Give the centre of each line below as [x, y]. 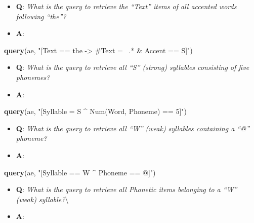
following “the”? [41, 16]
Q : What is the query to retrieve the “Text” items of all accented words [126, 6]
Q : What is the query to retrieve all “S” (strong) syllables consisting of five [133, 67]
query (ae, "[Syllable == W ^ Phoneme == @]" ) [80, 172]
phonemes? [33, 77]
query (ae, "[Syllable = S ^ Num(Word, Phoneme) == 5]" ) [96, 111]
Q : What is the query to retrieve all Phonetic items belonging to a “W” [126, 189]
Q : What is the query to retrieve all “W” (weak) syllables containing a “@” [133, 128]
